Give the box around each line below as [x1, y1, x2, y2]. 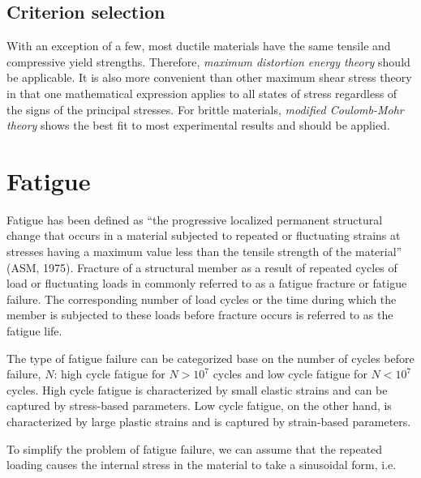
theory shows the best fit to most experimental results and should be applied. [6, 117, 390, 134]
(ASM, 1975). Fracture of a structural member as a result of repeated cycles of [6, 258, 397, 275]
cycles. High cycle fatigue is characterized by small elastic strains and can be [6, 381, 388, 398]
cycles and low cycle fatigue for [213, 365, 367, 382]
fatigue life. [6, 322, 62, 339]
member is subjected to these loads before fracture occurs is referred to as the [6, 306, 393, 323]
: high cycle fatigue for [54, 365, 165, 382]
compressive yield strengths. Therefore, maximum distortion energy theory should [6, 53, 410, 70]
